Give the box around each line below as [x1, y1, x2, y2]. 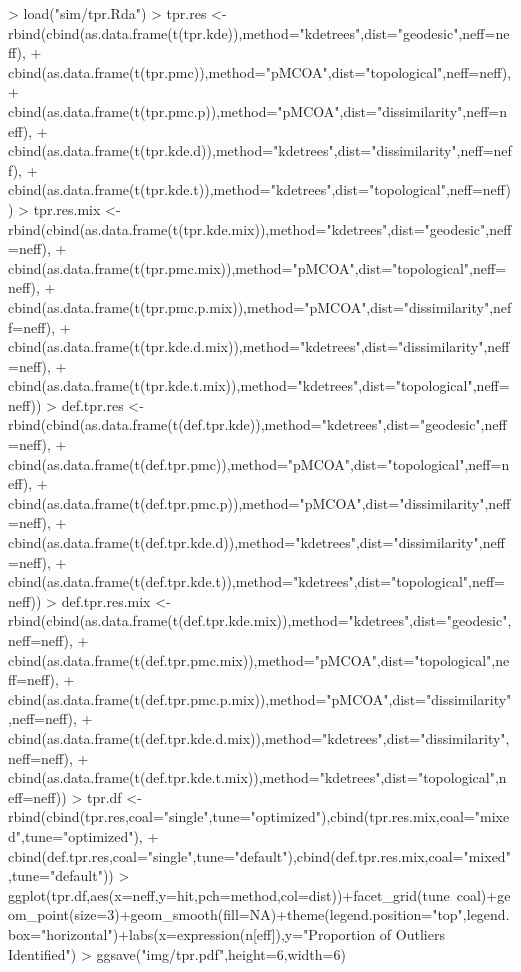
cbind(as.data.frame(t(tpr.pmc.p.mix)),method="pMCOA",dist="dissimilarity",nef [8, 296, 512, 317]
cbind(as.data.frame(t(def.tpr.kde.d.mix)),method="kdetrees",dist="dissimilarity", [8, 727, 510, 748]
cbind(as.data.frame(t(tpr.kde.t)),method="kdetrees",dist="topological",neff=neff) [8, 179, 511, 200]
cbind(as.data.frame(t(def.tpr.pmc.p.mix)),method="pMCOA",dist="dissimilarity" [8, 688, 512, 709]
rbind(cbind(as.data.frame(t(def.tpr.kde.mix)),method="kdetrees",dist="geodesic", [8, 610, 512, 631]
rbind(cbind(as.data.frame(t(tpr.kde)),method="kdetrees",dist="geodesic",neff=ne [8, 22, 510, 43]
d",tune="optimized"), [8, 825, 143, 846]
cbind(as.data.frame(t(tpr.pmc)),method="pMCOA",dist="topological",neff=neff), [8, 61, 512, 82]
